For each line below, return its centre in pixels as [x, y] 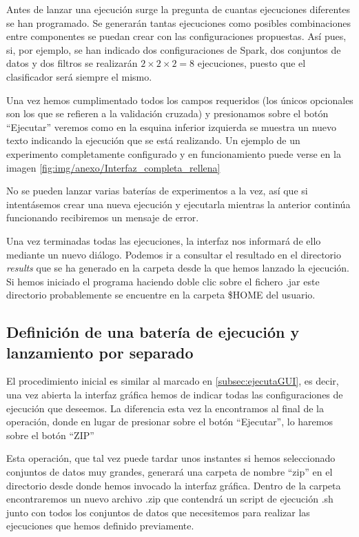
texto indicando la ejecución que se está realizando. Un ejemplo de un [153, 140]
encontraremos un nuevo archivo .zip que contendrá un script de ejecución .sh [170, 499]
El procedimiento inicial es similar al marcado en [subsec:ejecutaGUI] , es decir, [173, 381]
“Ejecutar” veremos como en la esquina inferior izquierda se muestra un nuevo [172, 126]
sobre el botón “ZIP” [50, 435]
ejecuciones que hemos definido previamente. [100, 526]
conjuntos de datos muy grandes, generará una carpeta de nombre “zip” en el [170, 472]
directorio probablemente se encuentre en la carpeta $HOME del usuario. [161, 295]
